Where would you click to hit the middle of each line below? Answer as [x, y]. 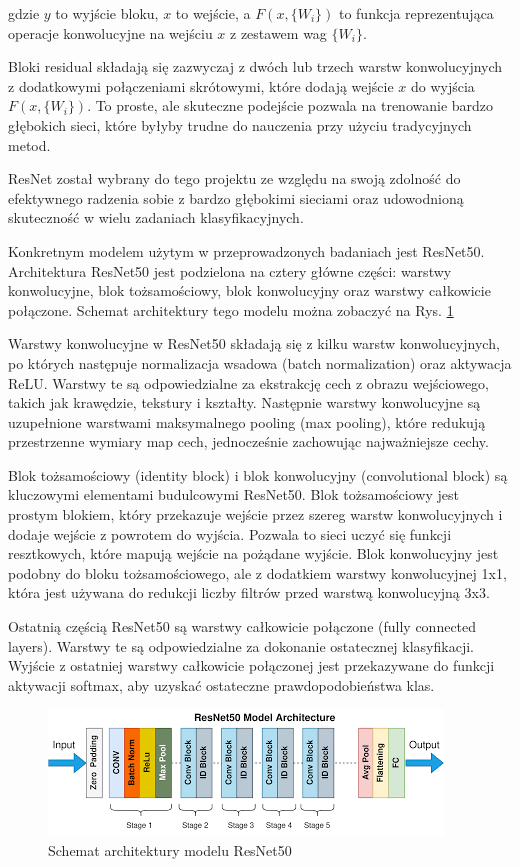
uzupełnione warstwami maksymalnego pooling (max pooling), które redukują [247, 421]
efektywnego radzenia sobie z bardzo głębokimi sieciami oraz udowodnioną [236, 197]
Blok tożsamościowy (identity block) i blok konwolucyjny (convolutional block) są [258, 474]
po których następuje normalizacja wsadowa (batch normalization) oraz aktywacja [260, 362]
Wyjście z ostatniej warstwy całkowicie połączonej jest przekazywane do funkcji [251, 665]
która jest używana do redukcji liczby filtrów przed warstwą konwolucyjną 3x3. [249, 592]
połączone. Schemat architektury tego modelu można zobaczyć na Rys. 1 [231, 309]
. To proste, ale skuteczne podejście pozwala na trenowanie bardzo [290, 105]
